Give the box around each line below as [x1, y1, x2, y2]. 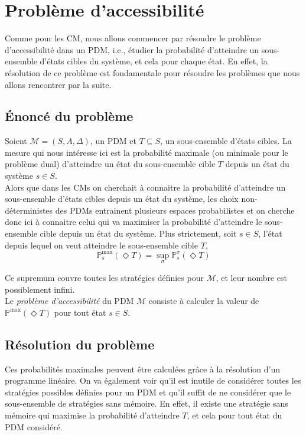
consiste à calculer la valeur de [148, 295, 259, 307]
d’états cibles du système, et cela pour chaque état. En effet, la [40, 55, 268, 67]
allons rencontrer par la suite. [5, 78, 112, 90]
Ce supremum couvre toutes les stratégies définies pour [5, 271, 204, 283]
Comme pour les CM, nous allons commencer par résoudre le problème [5, 32, 261, 44]
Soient [5, 135, 27, 147]
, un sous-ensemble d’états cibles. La [160, 135, 292, 147]
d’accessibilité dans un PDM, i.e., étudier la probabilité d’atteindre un [5, 43, 259, 55]
